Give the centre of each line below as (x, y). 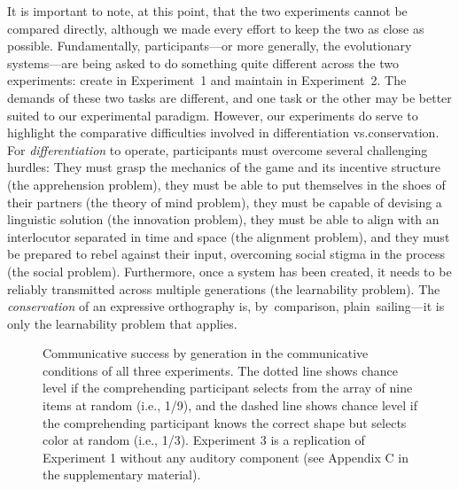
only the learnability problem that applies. (122, 323)
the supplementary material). (122, 474)
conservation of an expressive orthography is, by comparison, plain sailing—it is (226, 306)
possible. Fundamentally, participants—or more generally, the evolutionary (210, 46)
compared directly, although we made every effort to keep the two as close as (216, 28)
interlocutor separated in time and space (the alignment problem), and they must (229, 236)
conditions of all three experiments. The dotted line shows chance (220, 370)
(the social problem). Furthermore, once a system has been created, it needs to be (229, 271)
